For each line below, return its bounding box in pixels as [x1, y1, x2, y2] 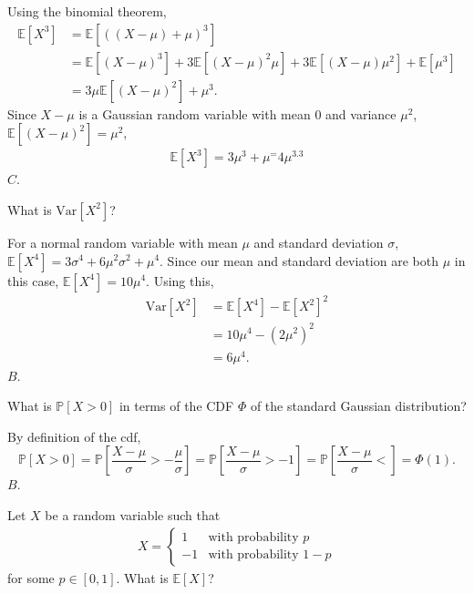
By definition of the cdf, [7, 426, 141, 445]
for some [7, 568, 55, 587]
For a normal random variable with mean [7, 232, 238, 251]
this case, [7, 271, 59, 290]
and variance [325, 104, 397, 123]
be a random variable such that [45, 506, 221, 525]
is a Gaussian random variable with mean [78, 104, 311, 123]
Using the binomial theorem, [7, 2, 167, 20]
